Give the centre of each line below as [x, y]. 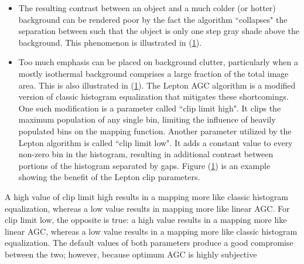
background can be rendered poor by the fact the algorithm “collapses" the [153, 19]
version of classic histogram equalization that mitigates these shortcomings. [153, 97]
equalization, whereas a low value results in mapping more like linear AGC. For [147, 208]
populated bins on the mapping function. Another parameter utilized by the [155, 131]
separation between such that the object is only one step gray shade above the [159, 31]
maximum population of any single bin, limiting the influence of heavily [147, 119]
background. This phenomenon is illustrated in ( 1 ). [110, 42]
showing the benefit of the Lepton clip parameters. [109, 177]
